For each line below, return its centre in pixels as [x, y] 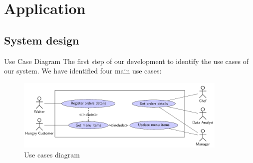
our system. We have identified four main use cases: [83, 71]
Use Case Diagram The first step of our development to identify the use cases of [126, 61]
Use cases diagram [52, 155]
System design [42, 40]
